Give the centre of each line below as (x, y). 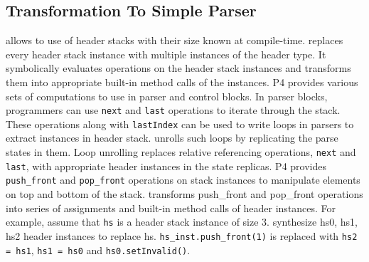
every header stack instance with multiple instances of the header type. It (166, 54)
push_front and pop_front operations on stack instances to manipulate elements (183, 180)
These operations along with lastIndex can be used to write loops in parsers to (180, 124)
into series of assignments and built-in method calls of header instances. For (171, 208)
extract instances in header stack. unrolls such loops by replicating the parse (172, 138)
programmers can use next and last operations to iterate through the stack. (173, 110)
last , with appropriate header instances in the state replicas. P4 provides (166, 166)
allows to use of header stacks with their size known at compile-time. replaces (175, 40)
